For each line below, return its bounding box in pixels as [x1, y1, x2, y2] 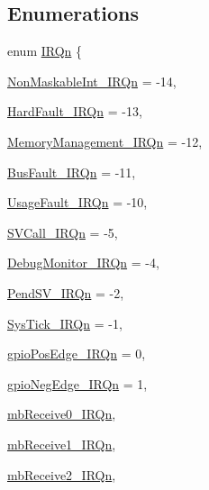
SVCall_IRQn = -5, [7, 222, 118, 241]
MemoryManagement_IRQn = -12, [7, 132, 203, 150]
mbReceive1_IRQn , [7, 434, 116, 453]
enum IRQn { [7, 41, 83, 60]
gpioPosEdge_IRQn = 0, [7, 344, 146, 363]
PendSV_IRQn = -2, [7, 283, 124, 302]
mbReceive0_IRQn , [7, 404, 116, 423]
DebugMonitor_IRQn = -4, [7, 253, 159, 272]
